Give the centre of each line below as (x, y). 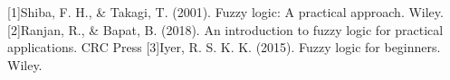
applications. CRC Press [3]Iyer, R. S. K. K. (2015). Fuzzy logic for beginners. (224, 47)
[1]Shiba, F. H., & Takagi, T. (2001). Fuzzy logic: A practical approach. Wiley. (225, 12)
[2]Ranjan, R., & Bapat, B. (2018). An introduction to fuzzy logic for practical (225, 29)
